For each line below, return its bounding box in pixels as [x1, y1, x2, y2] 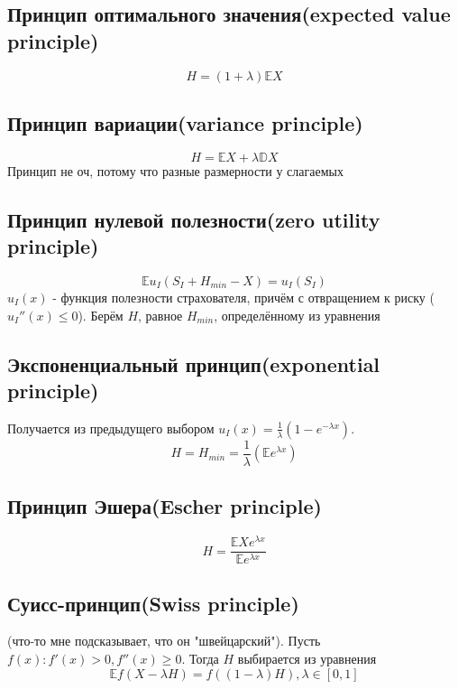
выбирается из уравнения [237, 648, 377, 667]
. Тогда [181, 648, 219, 667]
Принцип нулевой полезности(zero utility [7, 205, 380, 233]
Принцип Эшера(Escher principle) [7, 492, 322, 520]
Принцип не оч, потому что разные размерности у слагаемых [7, 161, 343, 180]
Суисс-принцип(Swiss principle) [7, 589, 299, 617]
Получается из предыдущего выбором [7, 418, 215, 437]
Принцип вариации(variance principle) [7, 108, 363, 136]
